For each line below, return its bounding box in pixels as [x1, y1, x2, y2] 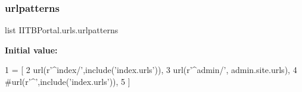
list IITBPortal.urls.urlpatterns [5, 24, 119, 36]
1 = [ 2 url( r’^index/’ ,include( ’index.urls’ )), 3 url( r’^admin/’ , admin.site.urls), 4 [5, 64, 297, 76]
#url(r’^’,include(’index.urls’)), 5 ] [5, 75, 130, 87]
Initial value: [5, 43, 58, 56]
